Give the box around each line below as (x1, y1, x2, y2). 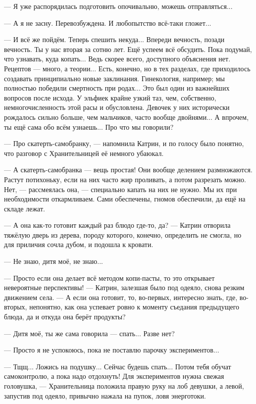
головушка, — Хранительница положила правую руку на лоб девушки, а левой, (4, 381, 244, 391)
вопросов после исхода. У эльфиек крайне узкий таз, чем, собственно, (4, 92, 216, 102)
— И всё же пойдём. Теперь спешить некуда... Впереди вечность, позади (4, 34, 225, 45)
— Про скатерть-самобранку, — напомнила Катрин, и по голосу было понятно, (4, 138, 244, 149)
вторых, (4, 302, 27, 312)
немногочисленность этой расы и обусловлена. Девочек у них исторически (4, 102, 230, 112)
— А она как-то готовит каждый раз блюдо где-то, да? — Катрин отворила (4, 220, 231, 230)
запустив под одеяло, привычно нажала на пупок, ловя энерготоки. (4, 390, 206, 401)
